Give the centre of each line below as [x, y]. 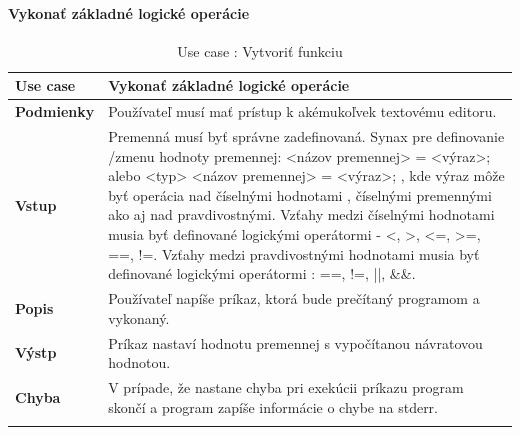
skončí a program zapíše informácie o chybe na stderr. [273, 406]
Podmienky [55, 111]
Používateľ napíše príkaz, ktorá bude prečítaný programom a [294, 298]
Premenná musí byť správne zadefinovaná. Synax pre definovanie [306, 136]
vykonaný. [139, 317]
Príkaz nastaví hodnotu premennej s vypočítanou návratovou [295, 342]
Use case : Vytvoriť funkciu [260, 50]
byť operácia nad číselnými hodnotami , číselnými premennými [300, 194]
